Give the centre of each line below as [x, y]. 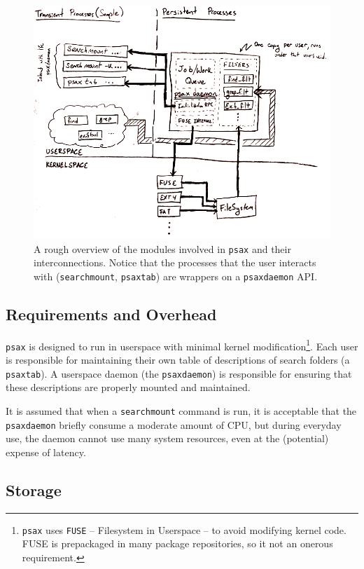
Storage [34, 489]
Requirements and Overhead [111, 314]
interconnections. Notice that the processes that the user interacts [175, 262]
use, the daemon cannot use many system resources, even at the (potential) [167, 438]
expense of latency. [46, 452]
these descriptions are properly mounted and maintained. [128, 387]
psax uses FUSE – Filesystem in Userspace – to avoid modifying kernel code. [184, 529]
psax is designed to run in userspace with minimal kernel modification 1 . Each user [182, 345]
